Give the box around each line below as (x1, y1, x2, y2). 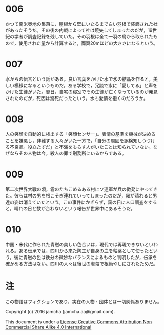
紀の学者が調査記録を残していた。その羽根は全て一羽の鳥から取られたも (5, 33, 158, 40)
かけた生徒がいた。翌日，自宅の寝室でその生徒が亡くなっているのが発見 (5, 88, 158, 95)
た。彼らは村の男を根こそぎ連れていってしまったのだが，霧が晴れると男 (5, 192, 157, 199)
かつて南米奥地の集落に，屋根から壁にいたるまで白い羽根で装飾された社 (5, 21, 158, 27)
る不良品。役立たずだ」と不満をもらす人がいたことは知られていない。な (5, 144, 158, 150)
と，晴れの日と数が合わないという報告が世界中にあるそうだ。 (5, 205, 136, 211)
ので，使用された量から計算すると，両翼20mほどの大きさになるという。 (5, 40, 158, 46)
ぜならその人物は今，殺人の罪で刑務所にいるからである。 (5, 150, 127, 156)
